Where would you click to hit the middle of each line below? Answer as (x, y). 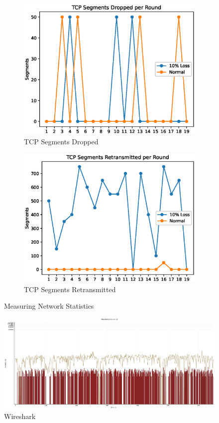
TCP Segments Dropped (61, 141)
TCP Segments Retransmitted (70, 289)
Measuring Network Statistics (49, 306)
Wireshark (20, 416)
